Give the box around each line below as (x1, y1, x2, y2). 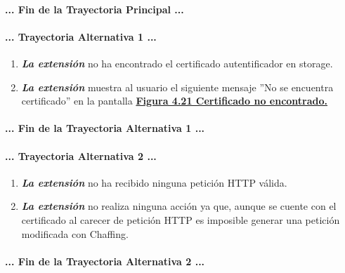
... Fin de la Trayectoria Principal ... (5, 1, 184, 16)
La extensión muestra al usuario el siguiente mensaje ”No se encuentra (21, 79, 334, 94)
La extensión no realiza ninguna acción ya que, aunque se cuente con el (21, 199, 337, 213)
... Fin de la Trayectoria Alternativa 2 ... (5, 253, 205, 268)
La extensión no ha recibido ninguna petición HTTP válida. (21, 175, 287, 189)
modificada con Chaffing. (21, 226, 129, 241)
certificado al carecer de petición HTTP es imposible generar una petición (21, 212, 340, 227)
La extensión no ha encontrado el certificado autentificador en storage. (21, 55, 333, 70)
